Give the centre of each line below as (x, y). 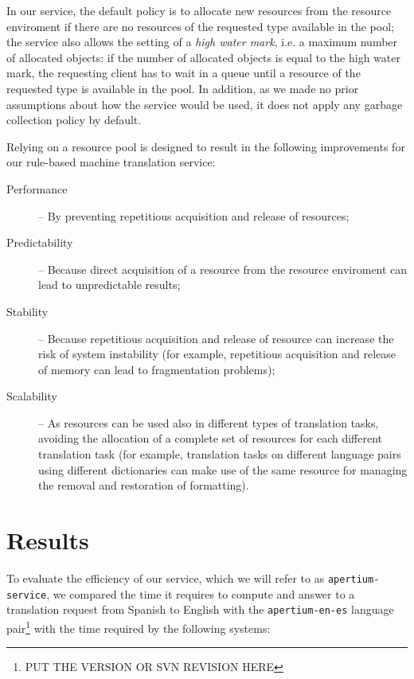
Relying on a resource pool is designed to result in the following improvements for (206, 146)
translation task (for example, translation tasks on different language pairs (220, 454)
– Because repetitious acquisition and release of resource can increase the (216, 338)
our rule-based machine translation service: (111, 162)
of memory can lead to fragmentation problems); (157, 369)
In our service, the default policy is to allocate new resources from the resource (199, 10)
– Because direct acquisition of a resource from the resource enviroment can (223, 269)
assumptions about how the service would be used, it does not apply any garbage (205, 104)
